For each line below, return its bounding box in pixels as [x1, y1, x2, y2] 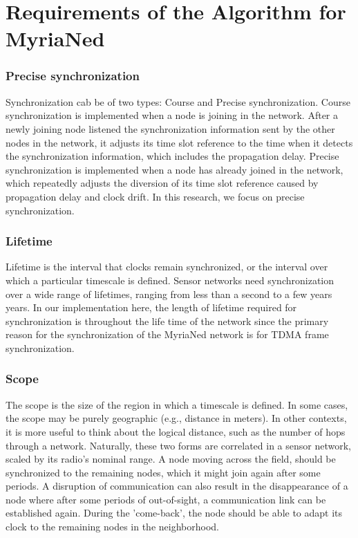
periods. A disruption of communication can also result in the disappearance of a [6, 479, 348, 493]
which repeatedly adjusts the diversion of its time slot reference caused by [6, 176, 319, 190]
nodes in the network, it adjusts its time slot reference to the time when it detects [6, 135, 353, 149]
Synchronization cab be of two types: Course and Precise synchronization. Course [6, 94, 350, 109]
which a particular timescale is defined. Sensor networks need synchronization [6, 272, 335, 287]
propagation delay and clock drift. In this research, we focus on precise [6, 189, 305, 203]
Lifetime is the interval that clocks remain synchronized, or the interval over [6, 259, 328, 274]
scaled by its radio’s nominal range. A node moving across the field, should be [6, 452, 336, 466]
